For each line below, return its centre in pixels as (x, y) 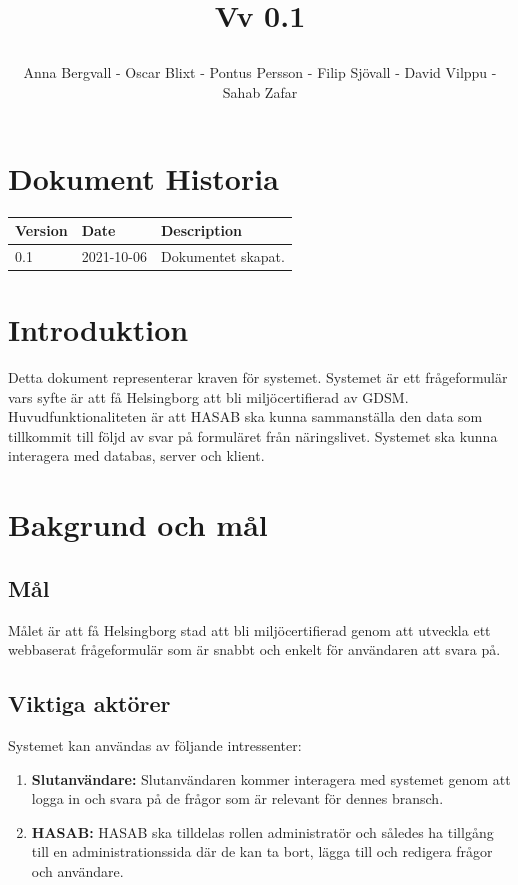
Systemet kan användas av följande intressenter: (155, 745)
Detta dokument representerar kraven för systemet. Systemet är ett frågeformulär (258, 377)
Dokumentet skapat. (222, 255)
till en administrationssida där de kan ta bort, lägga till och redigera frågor (262, 851)
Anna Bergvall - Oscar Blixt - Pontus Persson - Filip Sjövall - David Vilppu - (260, 72)
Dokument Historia (143, 177)
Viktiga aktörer (89, 703)
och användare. (77, 870)
